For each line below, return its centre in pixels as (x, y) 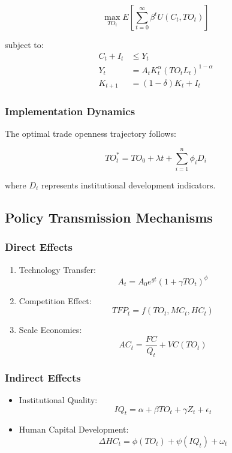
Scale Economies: (50, 330)
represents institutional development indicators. (128, 185)
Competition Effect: (55, 300)
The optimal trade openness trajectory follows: (91, 133)
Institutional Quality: (58, 399)
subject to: (24, 44)
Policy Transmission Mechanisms (109, 217)
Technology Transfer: (57, 269)
